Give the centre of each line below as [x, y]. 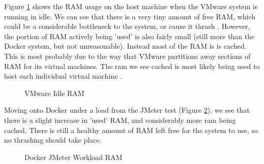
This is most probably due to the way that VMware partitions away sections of [127, 56]
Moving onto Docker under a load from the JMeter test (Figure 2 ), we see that [127, 110]
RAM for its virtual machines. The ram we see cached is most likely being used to [132, 66]
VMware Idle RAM [54, 93]
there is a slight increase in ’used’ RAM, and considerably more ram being [120, 120]
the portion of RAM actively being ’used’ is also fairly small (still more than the [129, 36]
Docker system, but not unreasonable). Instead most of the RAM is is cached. [125, 46]
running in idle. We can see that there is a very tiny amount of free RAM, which [130, 16]
